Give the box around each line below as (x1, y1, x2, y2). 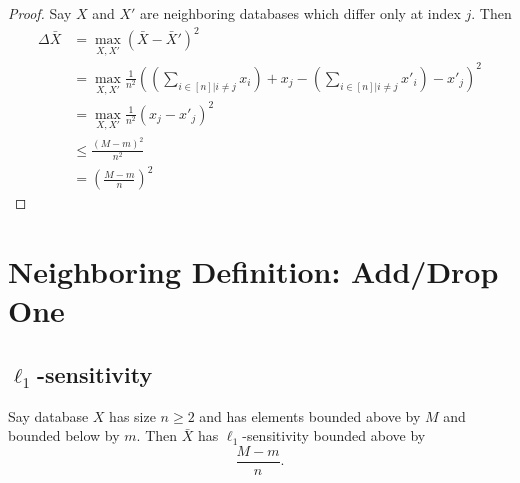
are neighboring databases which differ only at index (140, 3, 461, 23)
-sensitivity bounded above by (242, 425, 426, 446)
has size (109, 405, 156, 426)
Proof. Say (8, 3, 72, 23)
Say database (8, 405, 89, 426)
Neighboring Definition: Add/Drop (8, 251, 499, 292)
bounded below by (8, 425, 120, 446)
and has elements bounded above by (199, 405, 421, 426)
